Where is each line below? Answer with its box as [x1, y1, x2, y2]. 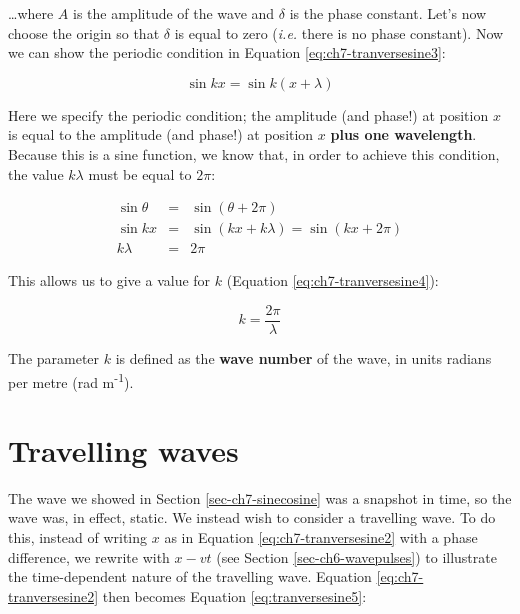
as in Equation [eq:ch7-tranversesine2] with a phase [164, 527, 478, 548]
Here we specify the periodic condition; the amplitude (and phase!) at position [8, 104, 489, 125]
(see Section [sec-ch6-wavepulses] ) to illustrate [216, 546, 497, 567]
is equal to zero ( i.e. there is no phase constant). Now [174, 22, 504, 43]
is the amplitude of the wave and [73, 3, 275, 23]
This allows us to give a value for [8, 270, 211, 291]
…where [8, 3, 54, 23]
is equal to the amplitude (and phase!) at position [8, 124, 314, 145]
